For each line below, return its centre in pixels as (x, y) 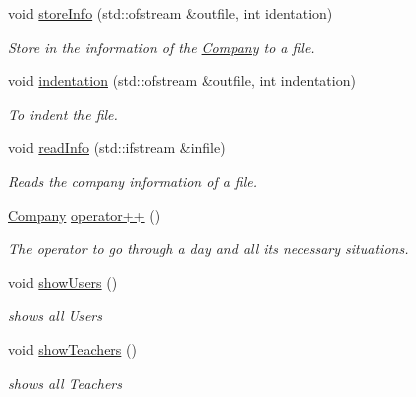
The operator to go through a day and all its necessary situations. (208, 248)
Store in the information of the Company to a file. (161, 46)
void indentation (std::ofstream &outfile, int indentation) (182, 80)
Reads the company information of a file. (133, 180)
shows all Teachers (65, 382)
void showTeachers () (72, 348)
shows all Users (55, 315)
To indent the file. (63, 113)
